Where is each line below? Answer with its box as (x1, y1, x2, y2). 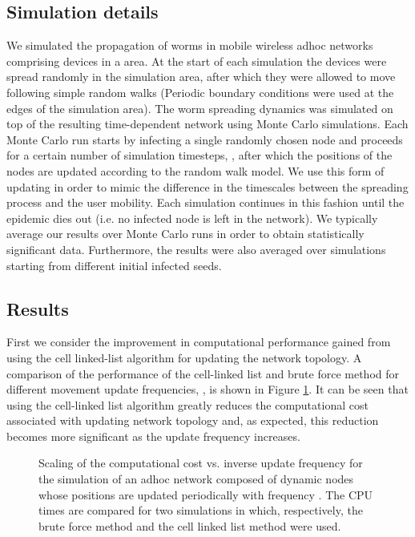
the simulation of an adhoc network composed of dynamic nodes (38, 470, 354, 487)
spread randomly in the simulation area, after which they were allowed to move (6, 68, 396, 85)
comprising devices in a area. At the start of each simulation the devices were (6, 52, 387, 69)
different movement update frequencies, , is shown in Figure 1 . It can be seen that (6, 381, 409, 398)
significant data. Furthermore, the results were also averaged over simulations (6, 240, 386, 257)
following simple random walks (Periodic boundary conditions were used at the (6, 83, 394, 100)
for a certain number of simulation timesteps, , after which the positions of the (6, 147, 393, 164)
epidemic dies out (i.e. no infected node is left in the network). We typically (6, 209, 378, 226)
